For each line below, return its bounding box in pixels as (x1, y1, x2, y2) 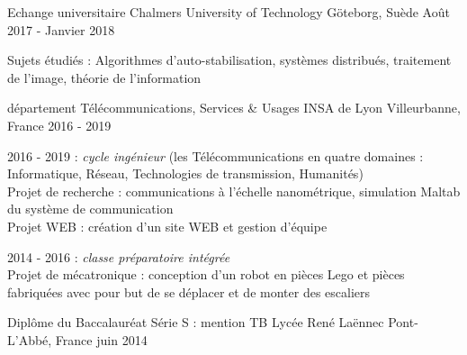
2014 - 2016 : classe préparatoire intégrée (7, 247, 230, 266)
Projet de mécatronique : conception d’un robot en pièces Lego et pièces (7, 265, 405, 284)
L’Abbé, (7, 330, 52, 349)
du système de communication (7, 199, 174, 218)
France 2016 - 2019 (7, 115, 112, 134)
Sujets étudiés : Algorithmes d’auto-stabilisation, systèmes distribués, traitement (7, 50, 452, 69)
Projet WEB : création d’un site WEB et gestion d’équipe (7, 216, 328, 235)
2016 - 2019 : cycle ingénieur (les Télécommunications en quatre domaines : (7, 146, 424, 165)
